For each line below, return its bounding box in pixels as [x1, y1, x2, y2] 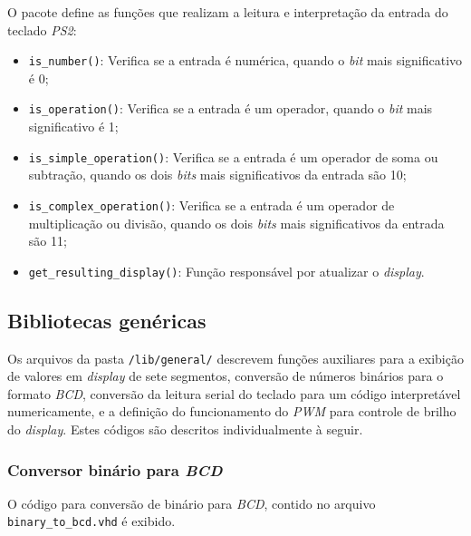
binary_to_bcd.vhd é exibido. [7, 512, 176, 531]
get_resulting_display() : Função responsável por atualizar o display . [28, 261, 425, 280]
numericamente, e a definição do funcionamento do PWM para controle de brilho [7, 402, 457, 421]
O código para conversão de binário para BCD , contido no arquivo [7, 493, 376, 512]
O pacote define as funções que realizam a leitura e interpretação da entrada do [7, 3, 448, 21]
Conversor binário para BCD [7, 458, 223, 481]
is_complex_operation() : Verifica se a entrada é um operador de [28, 195, 395, 214]
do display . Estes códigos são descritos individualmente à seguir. [7, 420, 363, 439]
